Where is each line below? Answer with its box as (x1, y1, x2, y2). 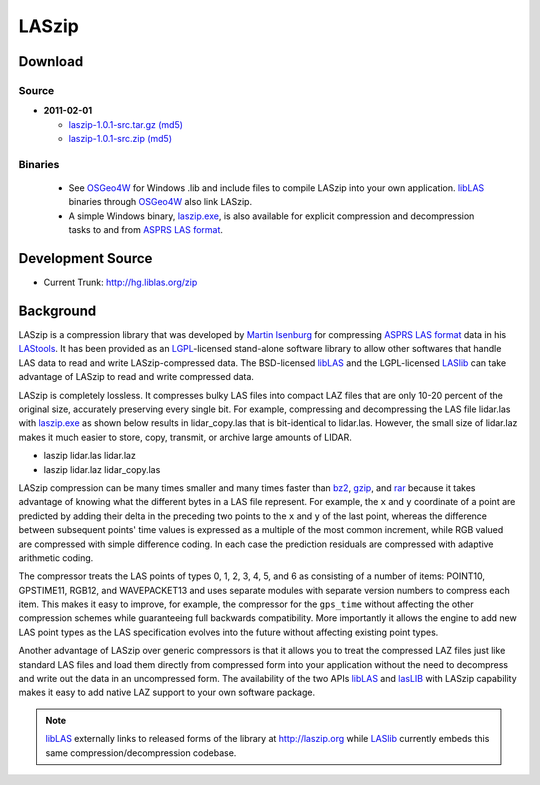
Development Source (18, 250, 153, 267)
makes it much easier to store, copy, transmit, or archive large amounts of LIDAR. (18, 431, 352, 443)
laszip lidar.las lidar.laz (43, 450, 137, 462)
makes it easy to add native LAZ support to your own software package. (18, 686, 315, 699)
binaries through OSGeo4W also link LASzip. (68, 196, 253, 208)
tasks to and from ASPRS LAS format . (68, 224, 224, 236)
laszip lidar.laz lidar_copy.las (43, 463, 161, 475)
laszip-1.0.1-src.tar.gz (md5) (68, 118, 184, 130)
